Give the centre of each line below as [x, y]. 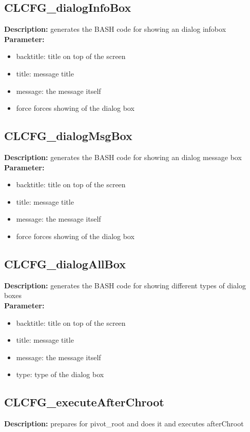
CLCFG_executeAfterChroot [84, 402]
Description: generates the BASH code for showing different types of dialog [125, 285]
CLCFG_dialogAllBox [65, 263]
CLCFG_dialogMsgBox [68, 136]
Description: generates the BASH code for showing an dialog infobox [115, 29]
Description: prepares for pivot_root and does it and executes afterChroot [124, 424]
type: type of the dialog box [60, 374]
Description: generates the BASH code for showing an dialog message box [123, 157]
